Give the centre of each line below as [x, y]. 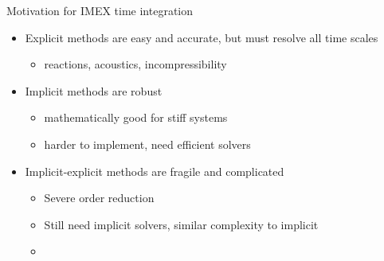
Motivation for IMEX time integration [100, 10]
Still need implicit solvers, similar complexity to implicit [181, 224]
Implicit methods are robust [94, 90]
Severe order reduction [99, 198]
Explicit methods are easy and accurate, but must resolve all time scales [202, 37]
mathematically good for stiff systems [136, 117]
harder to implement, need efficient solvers [147, 144]
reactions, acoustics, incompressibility [135, 64]
